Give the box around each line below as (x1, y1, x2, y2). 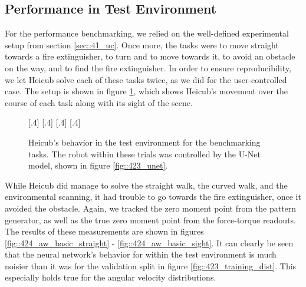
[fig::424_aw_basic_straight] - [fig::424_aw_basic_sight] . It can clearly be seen (5, 236, 294, 249)
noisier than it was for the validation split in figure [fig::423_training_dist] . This (5, 259, 297, 272)
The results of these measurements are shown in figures (5, 225, 204, 237)
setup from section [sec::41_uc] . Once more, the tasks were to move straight (5, 38, 279, 51)
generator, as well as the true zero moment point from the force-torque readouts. (5, 213, 297, 226)
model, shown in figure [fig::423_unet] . (28, 159, 168, 171)
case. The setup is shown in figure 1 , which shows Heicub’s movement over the (5, 85, 288, 97)
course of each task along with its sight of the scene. (5, 96, 193, 108)
